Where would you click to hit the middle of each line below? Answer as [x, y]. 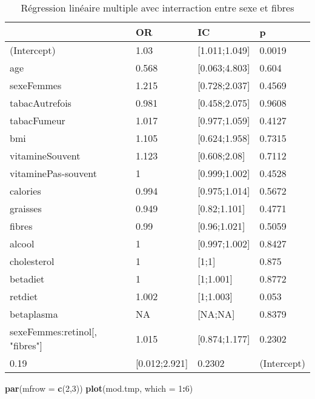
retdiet [24, 296]
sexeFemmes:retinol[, [53, 331]
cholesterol [32, 261]
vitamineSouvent [45, 156]
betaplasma [34, 314]
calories [25, 191]
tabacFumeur [38, 120]
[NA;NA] [216, 314]
